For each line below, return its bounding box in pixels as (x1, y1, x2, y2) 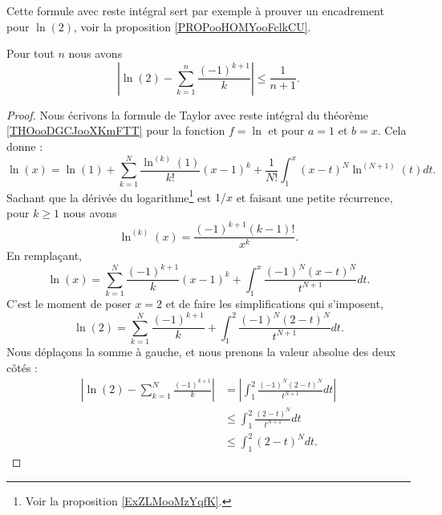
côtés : (6, 359, 38, 375)
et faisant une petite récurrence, (236, 189, 393, 205)
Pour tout (6, 45, 55, 62)
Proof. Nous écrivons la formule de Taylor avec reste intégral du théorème (6, 106, 369, 123)
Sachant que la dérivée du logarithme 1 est (6, 186, 212, 205)
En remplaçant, (6, 247, 82, 264)
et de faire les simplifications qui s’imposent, (165, 295, 383, 312)
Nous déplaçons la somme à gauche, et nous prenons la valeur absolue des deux (6, 343, 396, 359)
